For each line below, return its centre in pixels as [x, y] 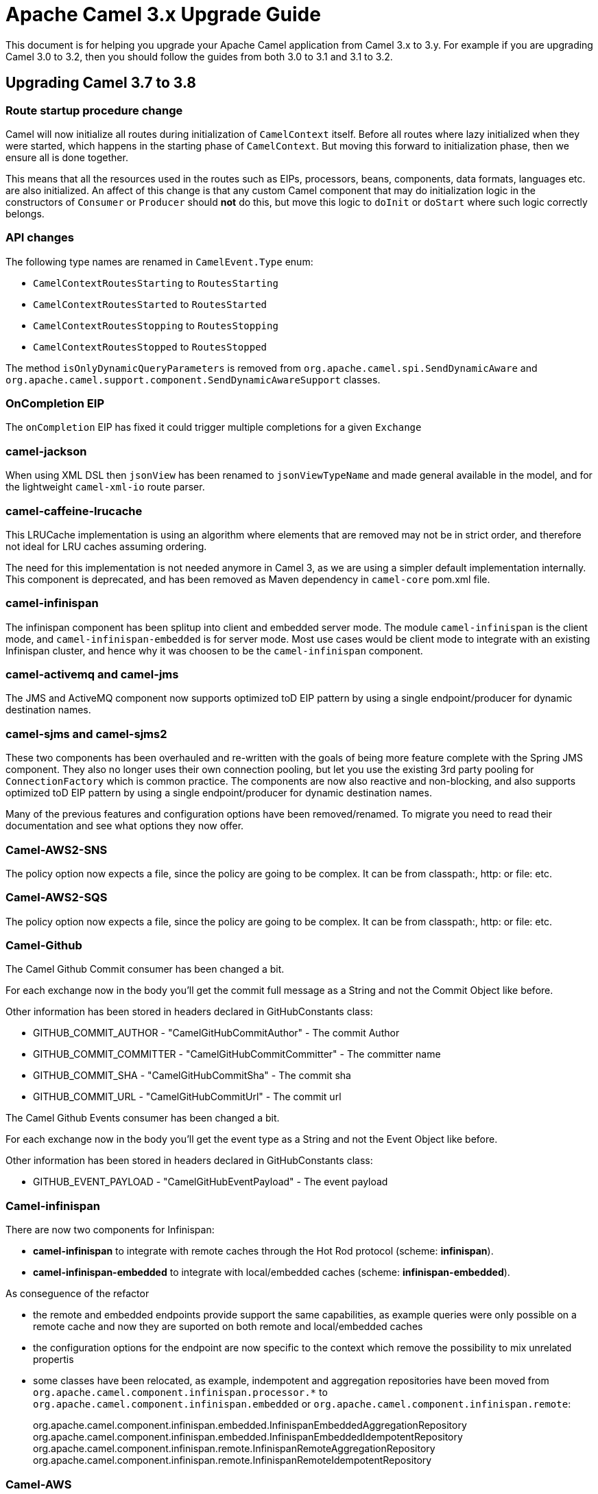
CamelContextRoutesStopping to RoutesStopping [156, 325]
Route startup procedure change [94, 110]
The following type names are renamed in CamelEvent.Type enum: [159, 261]
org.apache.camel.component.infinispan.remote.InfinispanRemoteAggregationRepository [234, 1449]
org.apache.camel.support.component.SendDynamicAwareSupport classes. [193, 379]
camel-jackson [46, 451]
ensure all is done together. [67, 157]
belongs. [25, 213]
